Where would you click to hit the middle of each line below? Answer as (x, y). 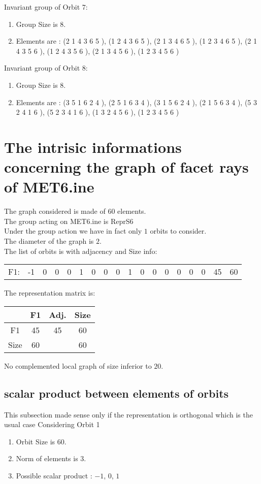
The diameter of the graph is (49, 241)
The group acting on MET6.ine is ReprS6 (69, 221)
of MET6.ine (49, 187)
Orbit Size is (36, 441)
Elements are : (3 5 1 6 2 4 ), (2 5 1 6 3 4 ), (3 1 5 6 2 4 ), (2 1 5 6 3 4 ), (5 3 (137, 102)
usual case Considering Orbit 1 (52, 424)
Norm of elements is (47, 458)
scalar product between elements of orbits (117, 393)
